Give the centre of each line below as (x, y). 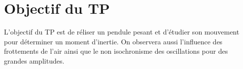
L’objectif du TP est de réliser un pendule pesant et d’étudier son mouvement (122, 32)
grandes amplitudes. (34, 60)
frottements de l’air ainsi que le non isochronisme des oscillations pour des (116, 51)
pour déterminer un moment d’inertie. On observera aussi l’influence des (113, 41)
